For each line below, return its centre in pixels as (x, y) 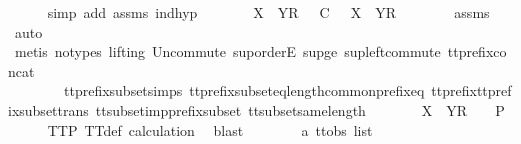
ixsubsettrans (48, 109)
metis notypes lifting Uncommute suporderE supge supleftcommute (227, 51)
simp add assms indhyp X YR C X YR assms (268, 12)
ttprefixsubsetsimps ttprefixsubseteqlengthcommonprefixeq (244, 90)
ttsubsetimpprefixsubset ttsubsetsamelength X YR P (300, 109)
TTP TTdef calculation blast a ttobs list (210, 129)
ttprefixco (477, 51)
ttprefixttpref (471, 90)
